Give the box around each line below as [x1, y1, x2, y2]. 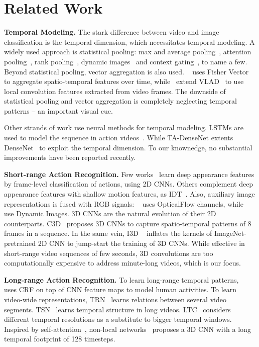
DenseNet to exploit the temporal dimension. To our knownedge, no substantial [4, 142, 252, 152]
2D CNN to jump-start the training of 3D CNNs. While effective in [38, 238, 245, 248]
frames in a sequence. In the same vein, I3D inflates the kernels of [4, 228, 212, 238]
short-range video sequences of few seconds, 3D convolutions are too [4, 247, 213, 258]
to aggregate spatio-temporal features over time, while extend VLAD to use [4, 76, 244, 86]
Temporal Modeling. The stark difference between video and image [4, 27, 219, 37]
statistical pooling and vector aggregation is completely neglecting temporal [4, 96, 237, 106]
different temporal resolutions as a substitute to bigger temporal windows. [4, 314, 232, 324]
